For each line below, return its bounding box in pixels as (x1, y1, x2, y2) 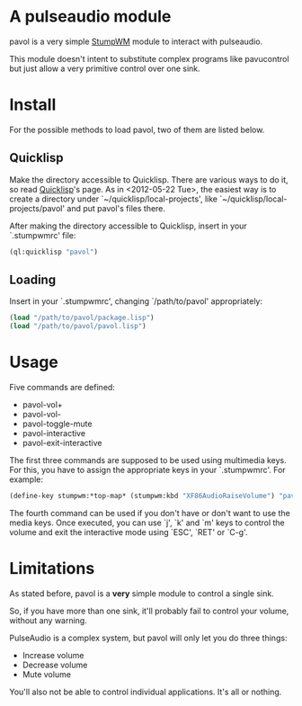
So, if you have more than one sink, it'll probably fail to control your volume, (9, 605, 289, 616)
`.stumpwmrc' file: (9, 229, 76, 240)
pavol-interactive (22, 428, 86, 439)
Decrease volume (22, 659, 88, 670)
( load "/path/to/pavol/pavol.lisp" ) (9, 322, 147, 331)
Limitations (9, 559, 95, 579)
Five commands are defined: (9, 382, 115, 393)
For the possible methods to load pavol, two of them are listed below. (9, 124, 265, 135)
